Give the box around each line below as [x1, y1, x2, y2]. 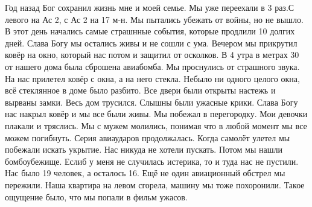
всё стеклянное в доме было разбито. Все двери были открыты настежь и [5, 84, 276, 97]
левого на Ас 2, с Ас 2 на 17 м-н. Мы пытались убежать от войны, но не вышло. [5, 13, 304, 25]
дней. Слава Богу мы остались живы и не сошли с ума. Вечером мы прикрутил [5, 36, 298, 49]
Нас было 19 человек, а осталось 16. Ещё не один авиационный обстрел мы [5, 167, 285, 179]
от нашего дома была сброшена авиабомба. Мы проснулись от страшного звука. [5, 60, 300, 72]
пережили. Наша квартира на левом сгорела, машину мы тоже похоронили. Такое [5, 178, 305, 191]
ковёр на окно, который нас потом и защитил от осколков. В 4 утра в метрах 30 [5, 48, 299, 61]
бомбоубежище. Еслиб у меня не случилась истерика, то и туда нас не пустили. [5, 154, 299, 167]
